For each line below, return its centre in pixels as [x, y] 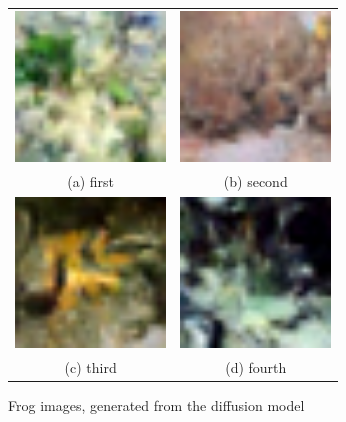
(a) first [90, 180]
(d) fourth [256, 366]
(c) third [90, 366]
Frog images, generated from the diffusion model [156, 404]
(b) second [255, 180]
